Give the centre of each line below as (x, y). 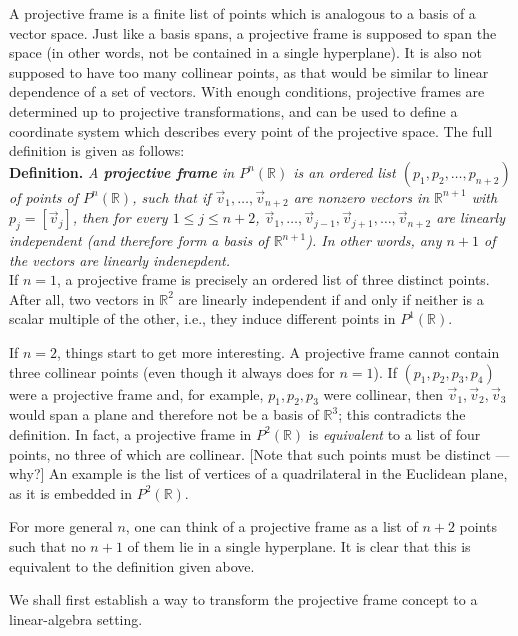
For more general (61, 526)
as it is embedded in (71, 492)
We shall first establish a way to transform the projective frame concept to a (243, 599)
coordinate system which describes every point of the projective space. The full (251, 130)
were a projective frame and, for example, (136, 393)
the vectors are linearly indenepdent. (119, 259)
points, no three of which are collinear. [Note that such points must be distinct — (259, 453)
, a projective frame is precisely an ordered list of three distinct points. (273, 279)
